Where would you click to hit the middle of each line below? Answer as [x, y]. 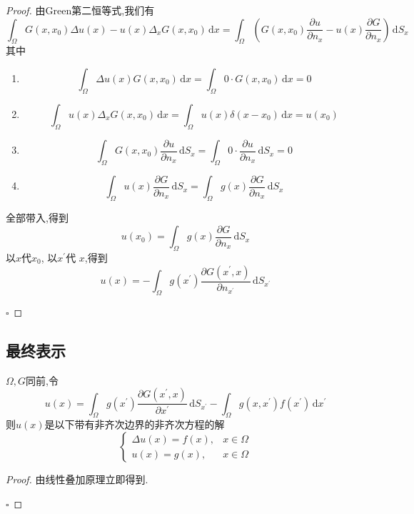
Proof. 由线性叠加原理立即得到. [77, 479]
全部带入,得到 [37, 218]
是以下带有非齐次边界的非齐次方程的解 [135, 424]
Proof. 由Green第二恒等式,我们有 [80, 10]
